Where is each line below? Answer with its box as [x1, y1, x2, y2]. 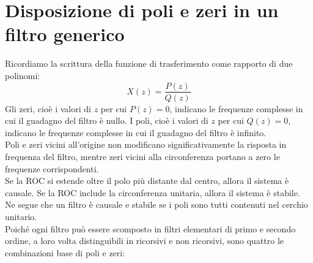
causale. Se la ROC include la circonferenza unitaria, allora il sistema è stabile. [5, 186, 300, 199]
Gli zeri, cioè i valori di [5, 102, 91, 115]
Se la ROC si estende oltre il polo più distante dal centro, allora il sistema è [5, 174, 289, 187]
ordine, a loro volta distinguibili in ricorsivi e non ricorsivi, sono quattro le [5, 234, 284, 247]
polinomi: [5, 69, 40, 82]
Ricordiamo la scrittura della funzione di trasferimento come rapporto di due [5, 57, 293, 70]
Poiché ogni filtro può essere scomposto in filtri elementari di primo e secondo [5, 222, 296, 235]
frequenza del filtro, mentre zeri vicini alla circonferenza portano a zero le [5, 150, 280, 162]
